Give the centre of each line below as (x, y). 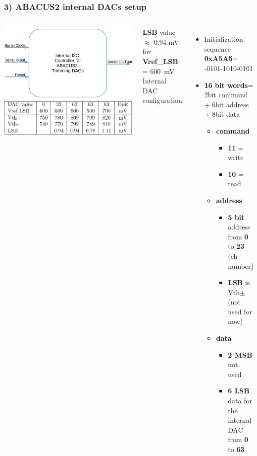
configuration (162, 100)
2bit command (226, 95)
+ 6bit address (227, 104)
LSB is (239, 282)
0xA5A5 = (221, 58)
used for (240, 311)
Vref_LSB (160, 61)
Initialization (224, 39)
